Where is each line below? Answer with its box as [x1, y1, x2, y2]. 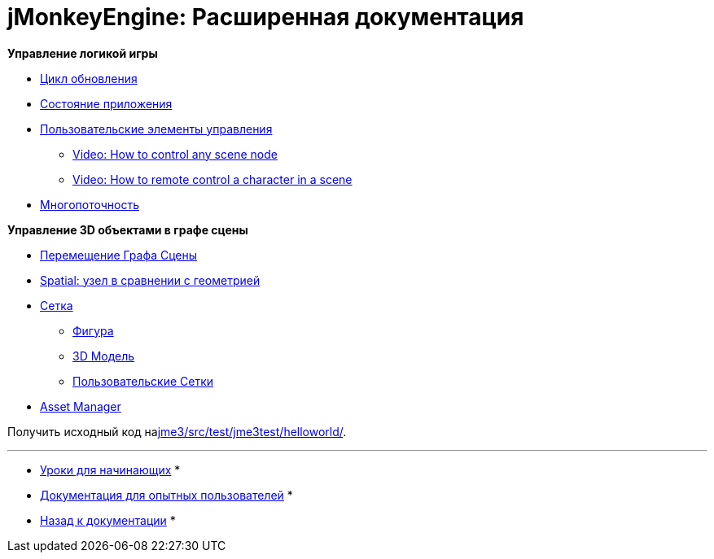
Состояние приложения [40, 96, 173, 111]
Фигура [72, 323, 114, 338]
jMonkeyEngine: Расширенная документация [7, 3, 524, 31]
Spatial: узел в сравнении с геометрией [40, 273, 261, 287]
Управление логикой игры [7, 46, 158, 60]
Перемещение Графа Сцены [40, 247, 198, 262]
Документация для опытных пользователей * [40, 487, 293, 502]
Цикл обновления [40, 71, 138, 85]
